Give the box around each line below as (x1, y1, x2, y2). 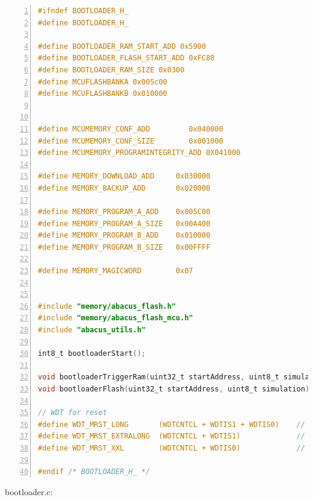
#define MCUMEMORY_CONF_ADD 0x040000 (38, 124, 223, 133)
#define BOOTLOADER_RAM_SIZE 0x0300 (38, 65, 185, 74)
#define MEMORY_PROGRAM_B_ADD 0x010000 (38, 231, 211, 240)
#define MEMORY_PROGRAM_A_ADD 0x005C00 (38, 207, 211, 217)
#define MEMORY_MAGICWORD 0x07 (38, 267, 193, 276)
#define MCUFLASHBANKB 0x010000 (38, 89, 167, 98)
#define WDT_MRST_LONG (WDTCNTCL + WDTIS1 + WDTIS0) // (38, 420, 305, 429)
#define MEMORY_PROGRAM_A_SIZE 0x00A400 (38, 219, 211, 228)
